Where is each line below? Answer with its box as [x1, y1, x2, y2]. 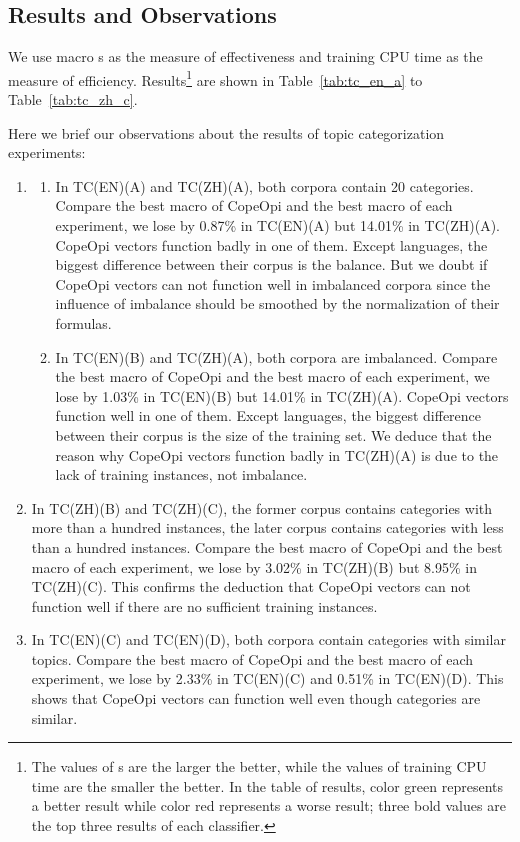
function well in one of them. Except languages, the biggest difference [55, 405, 482, 426]
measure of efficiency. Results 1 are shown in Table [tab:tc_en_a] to [8, 66, 423, 90]
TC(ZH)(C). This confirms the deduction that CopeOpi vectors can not [31, 576, 471, 597]
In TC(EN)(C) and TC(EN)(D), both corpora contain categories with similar [31, 629, 506, 650]
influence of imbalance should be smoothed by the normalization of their [55, 293, 500, 314]
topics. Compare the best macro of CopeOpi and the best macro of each [31, 648, 474, 669]
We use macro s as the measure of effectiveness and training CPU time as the [8, 46, 483, 67]
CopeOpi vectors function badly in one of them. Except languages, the [55, 234, 488, 255]
